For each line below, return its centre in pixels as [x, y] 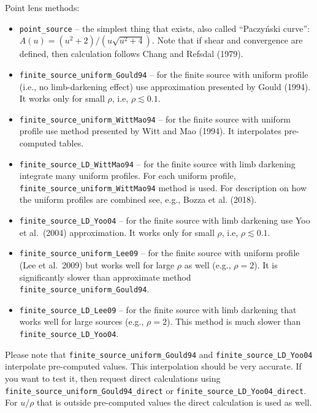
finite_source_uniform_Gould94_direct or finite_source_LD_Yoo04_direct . [156, 390]
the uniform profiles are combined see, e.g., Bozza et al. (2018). [138, 199]
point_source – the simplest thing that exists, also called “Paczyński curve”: [164, 28]
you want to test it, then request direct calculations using [113, 378]
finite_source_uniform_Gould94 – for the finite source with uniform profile [164, 74]
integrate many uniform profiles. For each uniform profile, [128, 176]
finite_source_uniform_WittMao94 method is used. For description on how [163, 187]
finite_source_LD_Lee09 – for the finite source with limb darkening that [158, 309]
